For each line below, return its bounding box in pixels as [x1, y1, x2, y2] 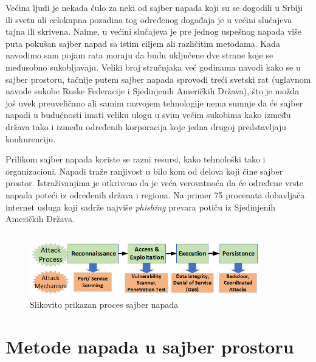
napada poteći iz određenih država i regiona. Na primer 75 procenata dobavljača [5, 188, 305, 201]
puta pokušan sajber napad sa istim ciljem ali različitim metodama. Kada [5, 37, 280, 49]
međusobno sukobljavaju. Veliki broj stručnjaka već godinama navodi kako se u [5, 60, 301, 73]
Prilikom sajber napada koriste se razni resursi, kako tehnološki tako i [5, 153, 266, 165]
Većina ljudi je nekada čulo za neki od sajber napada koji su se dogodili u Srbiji [5, 1, 303, 13]
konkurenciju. [5, 132, 56, 145]
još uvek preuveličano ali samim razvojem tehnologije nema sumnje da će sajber [5, 96, 303, 109]
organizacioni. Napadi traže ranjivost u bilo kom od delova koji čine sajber [5, 164, 283, 177]
